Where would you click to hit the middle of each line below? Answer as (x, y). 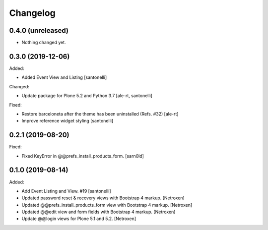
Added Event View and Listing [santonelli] (64, 77)
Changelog (32, 13)
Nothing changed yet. (44, 43)
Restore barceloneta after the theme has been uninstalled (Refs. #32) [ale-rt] (100, 114)
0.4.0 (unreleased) (39, 30)
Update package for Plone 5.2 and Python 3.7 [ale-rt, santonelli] (87, 96)
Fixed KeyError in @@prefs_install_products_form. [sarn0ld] (83, 156)
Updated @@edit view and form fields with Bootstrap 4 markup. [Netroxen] (99, 212)
